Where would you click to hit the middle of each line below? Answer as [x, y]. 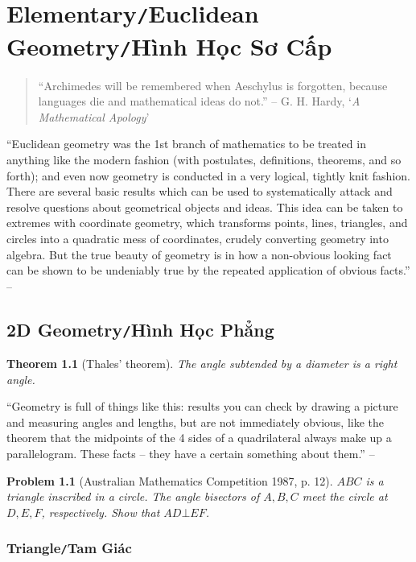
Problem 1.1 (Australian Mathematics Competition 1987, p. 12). [170, 480]
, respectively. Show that [101, 512]
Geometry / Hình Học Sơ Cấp [169, 45]
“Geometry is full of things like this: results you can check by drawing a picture [202, 406]
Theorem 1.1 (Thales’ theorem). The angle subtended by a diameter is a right [202, 364]
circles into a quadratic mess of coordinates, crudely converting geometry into [198, 238]
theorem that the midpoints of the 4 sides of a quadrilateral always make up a [199, 438]
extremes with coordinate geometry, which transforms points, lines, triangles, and [207, 223]
